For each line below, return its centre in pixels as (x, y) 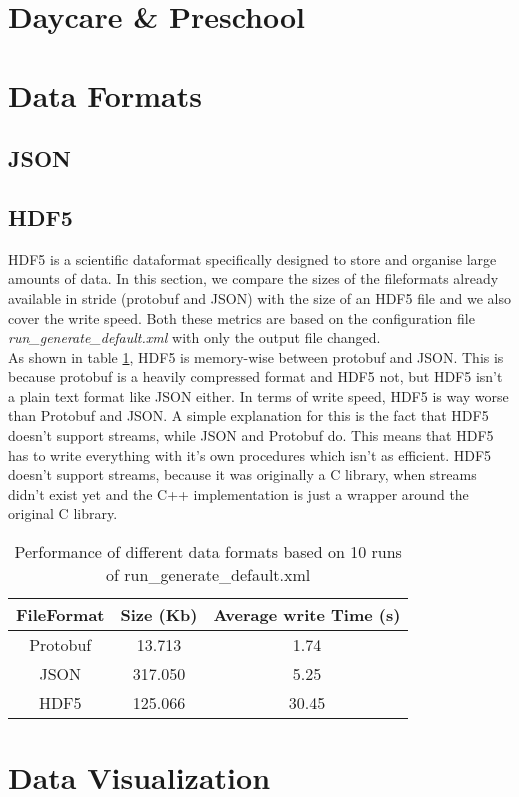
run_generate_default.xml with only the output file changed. (194, 337)
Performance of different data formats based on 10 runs (208, 552)
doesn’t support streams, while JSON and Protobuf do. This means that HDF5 (251, 435)
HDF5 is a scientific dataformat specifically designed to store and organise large (252, 258)
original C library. (63, 513)
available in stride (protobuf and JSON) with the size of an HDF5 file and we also (259, 297)
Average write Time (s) (307, 615)
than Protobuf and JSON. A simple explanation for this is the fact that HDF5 (248, 415)
